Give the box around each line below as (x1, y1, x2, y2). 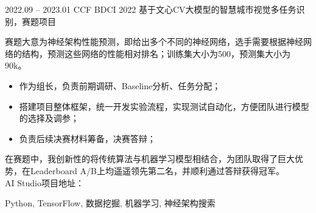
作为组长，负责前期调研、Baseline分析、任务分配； (19, 79, 221, 92)
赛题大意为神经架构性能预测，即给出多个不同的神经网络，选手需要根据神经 (5, 35, 303, 48)
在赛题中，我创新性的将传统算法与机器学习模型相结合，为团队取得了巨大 (5, 152, 295, 165)
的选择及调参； (19, 112, 79, 124)
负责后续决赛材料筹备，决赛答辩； (19, 132, 156, 144)
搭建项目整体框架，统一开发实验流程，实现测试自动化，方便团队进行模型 (19, 100, 309, 112)
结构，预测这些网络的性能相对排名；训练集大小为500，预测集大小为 (21, 47, 290, 59)
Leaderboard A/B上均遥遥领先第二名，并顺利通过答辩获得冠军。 (30, 164, 284, 177)
